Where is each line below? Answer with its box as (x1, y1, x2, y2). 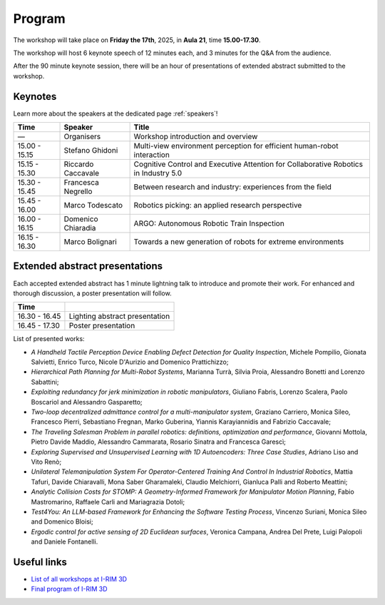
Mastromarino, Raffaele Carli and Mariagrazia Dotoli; (31, 497, 185, 506)
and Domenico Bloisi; (31, 517, 93, 526)
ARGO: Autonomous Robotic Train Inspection (133, 218, 284, 228)
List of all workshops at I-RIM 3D (31, 575, 128, 584)
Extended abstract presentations (13, 260, 163, 273)
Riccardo (63, 159, 94, 169)
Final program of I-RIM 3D (31, 585, 108, 594)
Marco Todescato (63, 200, 123, 210)
